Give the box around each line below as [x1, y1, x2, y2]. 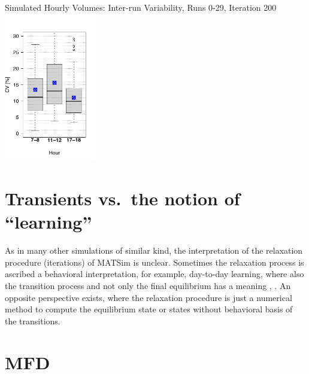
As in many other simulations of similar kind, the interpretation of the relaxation [5, 244, 303, 257]
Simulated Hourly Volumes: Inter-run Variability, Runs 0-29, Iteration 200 [5, 1, 277, 13]
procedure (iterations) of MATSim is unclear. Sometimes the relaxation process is [5, 256, 304, 268]
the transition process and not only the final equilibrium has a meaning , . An [5, 279, 291, 291]
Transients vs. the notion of [5, 186, 240, 211]
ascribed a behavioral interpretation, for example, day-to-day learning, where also [5, 267, 304, 280]
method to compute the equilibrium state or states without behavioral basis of [5, 303, 293, 315]
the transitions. [5, 314, 60, 327]
